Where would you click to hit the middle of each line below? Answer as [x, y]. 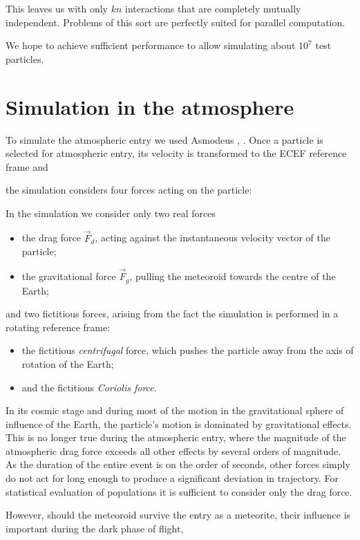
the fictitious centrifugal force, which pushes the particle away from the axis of [188, 350]
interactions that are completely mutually [213, 8]
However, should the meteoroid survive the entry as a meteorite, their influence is [178, 515]
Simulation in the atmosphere [150, 106]
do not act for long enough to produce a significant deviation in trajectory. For [172, 478]
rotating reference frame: [58, 327]
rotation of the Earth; [68, 363]
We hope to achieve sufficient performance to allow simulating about [151, 45]
